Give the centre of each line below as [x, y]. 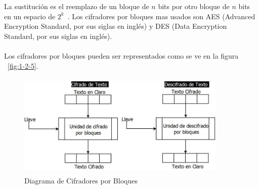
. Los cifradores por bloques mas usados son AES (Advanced [161, 16]
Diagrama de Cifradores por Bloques [81, 180]
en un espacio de [30, 16]
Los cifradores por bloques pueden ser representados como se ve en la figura [121, 55]
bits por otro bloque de [194, 6]
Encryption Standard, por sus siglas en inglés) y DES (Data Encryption [116, 26]
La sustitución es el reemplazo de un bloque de [77, 6]
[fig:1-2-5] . [23, 65]
